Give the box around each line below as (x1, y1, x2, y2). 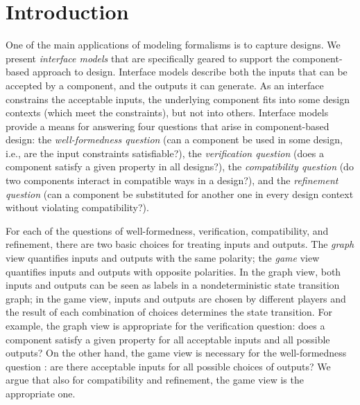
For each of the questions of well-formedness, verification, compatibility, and (6, 223, 329, 237)
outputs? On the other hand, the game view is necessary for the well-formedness (6, 345, 347, 360)
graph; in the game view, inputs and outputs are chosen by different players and (6, 291, 346, 305)
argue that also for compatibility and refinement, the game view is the (6, 372, 304, 387)
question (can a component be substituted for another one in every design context (6, 186, 354, 201)
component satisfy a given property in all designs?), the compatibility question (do (6, 159, 354, 174)
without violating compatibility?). (6, 200, 149, 215)
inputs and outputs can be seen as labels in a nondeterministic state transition (6, 278, 340, 292)
